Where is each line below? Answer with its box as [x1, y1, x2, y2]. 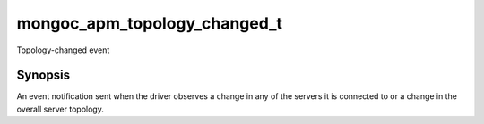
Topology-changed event [16, 45, 110, 55]
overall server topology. [16, 103, 105, 114]
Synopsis [16, 68, 71, 83]
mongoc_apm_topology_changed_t [16, 13, 282, 33]
